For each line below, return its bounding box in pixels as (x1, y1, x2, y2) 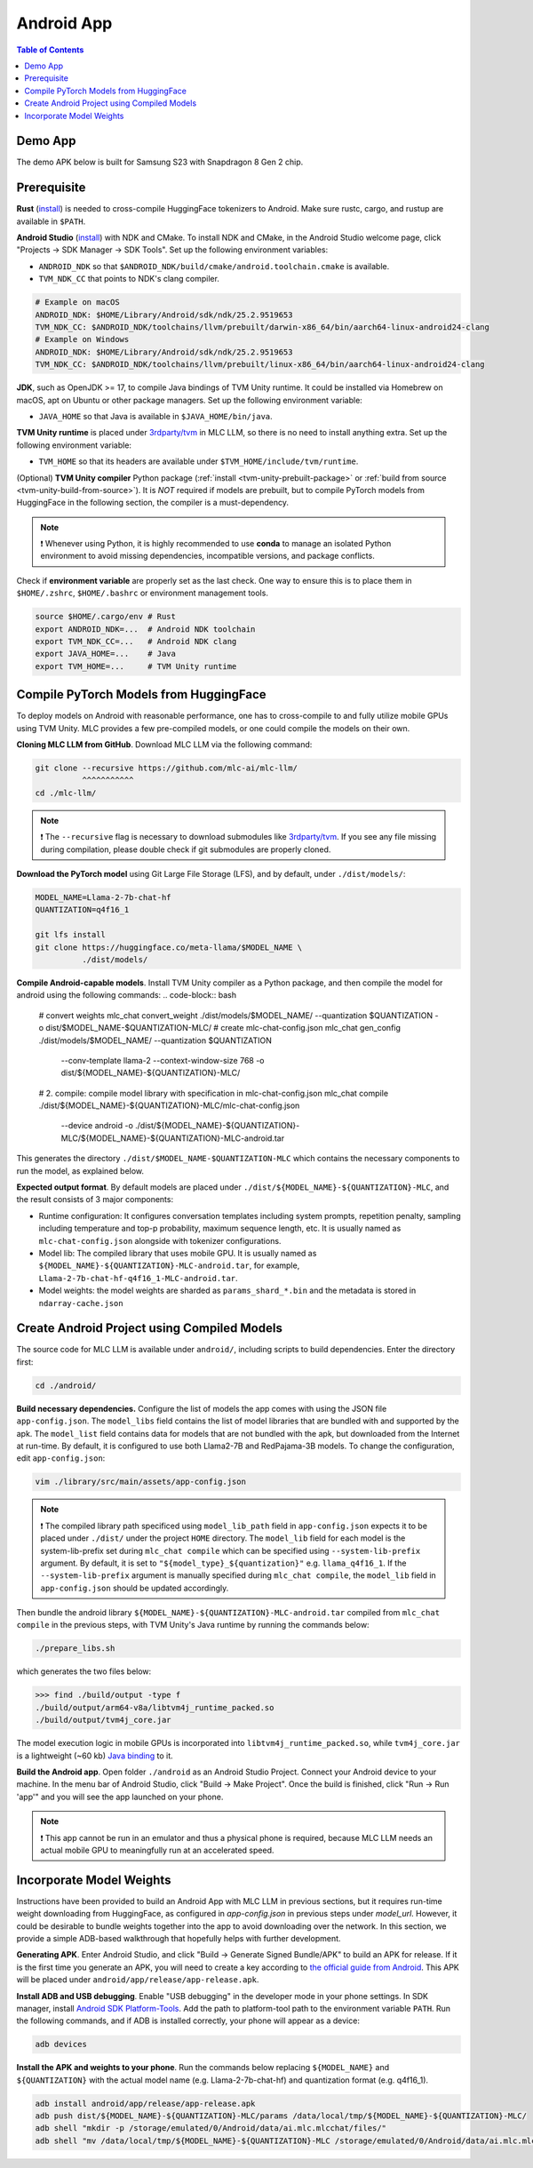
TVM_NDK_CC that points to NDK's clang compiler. (38, 274, 219, 284)
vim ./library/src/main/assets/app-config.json (35, 1477, 246, 1487)
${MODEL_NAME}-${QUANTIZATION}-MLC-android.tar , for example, (38, 1260, 300, 1271)
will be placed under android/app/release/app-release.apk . (16, 1974, 259, 1985)
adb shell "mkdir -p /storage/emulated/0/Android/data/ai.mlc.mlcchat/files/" (35, 2124, 386, 2133)
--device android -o (60, 1120, 133, 1131)
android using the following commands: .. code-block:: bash (16, 990, 237, 1000)
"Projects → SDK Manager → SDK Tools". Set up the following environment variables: (16, 244, 329, 255)
